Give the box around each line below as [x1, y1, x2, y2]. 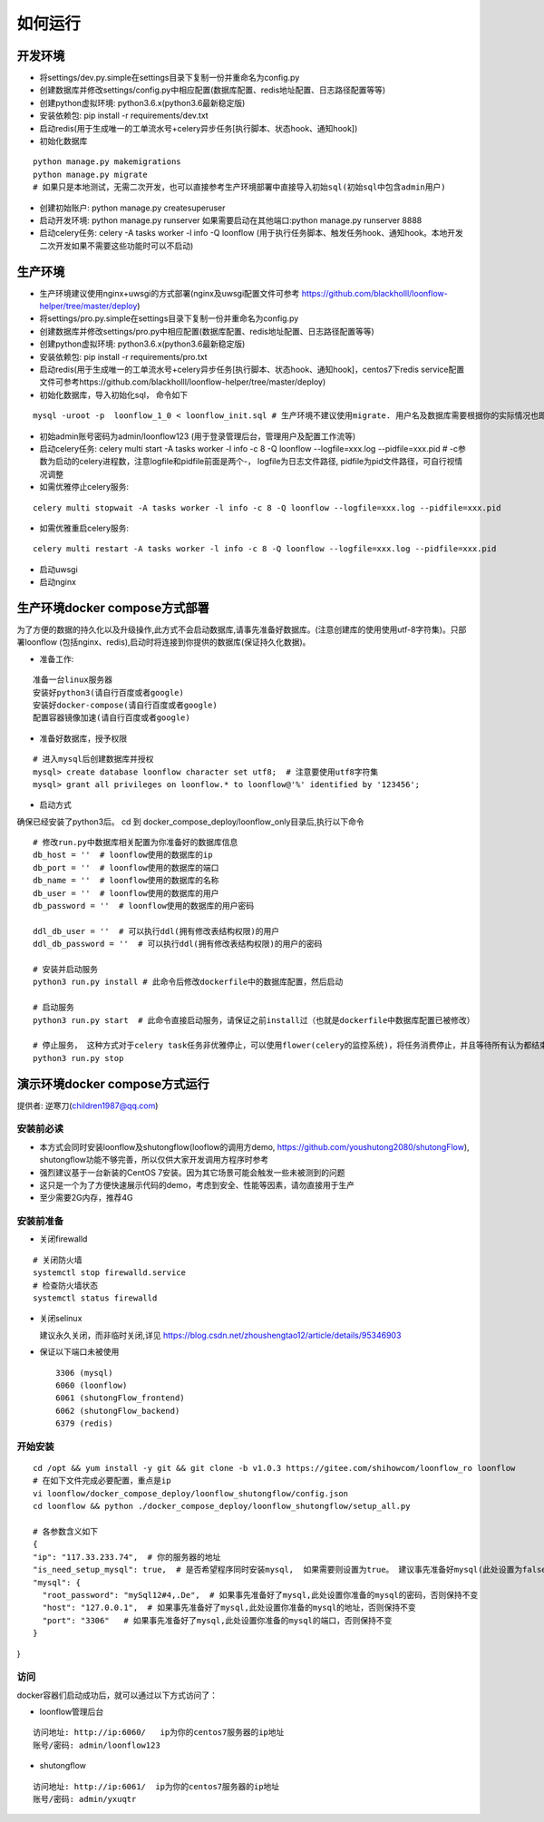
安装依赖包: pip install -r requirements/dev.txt [39, 110, 209, 122]
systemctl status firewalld [33, 1293, 158, 1303]
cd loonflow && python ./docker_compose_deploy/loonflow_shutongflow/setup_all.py [33, 1501, 411, 1512]
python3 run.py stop [33, 1053, 124, 1063]
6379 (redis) [55, 1418, 113, 1428]
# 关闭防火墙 [33, 1254, 83, 1265]
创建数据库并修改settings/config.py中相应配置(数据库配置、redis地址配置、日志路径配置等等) [39, 84, 386, 95]
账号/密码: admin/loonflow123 [33, 1739, 160, 1750]
